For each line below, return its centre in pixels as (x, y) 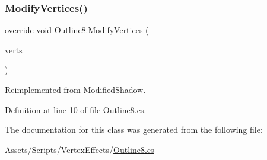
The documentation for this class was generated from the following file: (134, 129)
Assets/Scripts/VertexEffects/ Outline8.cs (80, 149)
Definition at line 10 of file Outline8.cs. (76, 109)
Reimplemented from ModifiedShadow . (75, 89)
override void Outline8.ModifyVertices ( (77, 30)
